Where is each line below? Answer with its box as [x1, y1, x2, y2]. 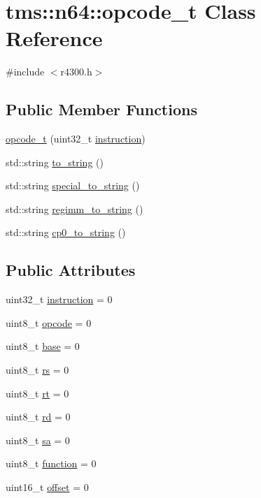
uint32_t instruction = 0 [6, 292, 113, 307]
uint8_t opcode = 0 [6, 315, 92, 330]
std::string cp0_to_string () [6, 225, 126, 240]
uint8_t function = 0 [6, 456, 97, 471]
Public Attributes [6, 259, 136, 281]
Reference [6, 24, 103, 52]
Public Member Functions [6, 98, 197, 120]
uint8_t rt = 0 [6, 386, 69, 400]
